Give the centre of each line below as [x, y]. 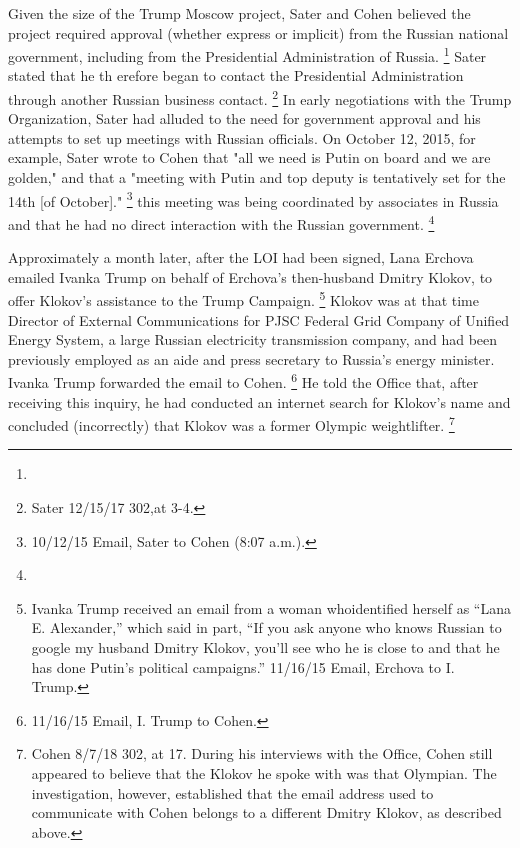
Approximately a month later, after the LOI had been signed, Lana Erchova [241, 257]
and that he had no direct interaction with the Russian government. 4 [221, 222]
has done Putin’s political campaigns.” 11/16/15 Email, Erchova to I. [243, 666]
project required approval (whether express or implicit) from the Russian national [258, 32]
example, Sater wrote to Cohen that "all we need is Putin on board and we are [249, 157]
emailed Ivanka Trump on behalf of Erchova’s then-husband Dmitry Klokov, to [250, 276]
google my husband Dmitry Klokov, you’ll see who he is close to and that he [265, 647]
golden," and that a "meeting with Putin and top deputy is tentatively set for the [257, 177]
